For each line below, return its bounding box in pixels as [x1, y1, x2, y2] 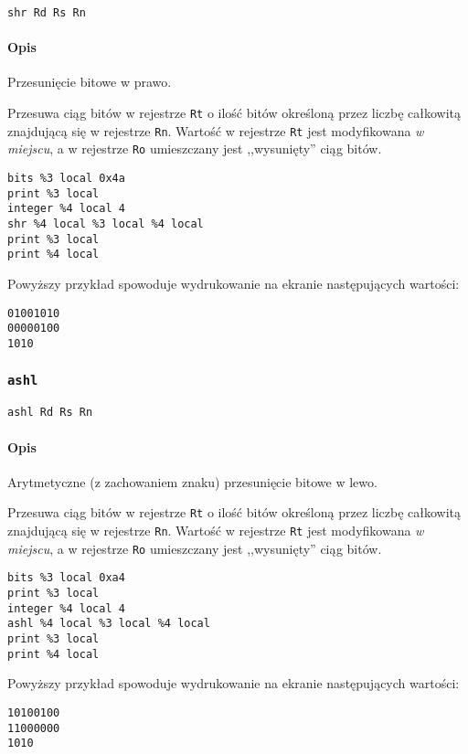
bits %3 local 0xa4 [7, 571, 125, 585]
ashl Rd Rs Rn [7, 406, 93, 419]
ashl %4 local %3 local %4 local [7, 617, 210, 631]
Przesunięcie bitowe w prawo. [7, 72, 172, 91]
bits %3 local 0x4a [7, 172, 125, 186]
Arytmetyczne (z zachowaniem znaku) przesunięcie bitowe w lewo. [7, 472, 378, 491]
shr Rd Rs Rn [7, 6, 86, 19]
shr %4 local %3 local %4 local [7, 217, 204, 230]
